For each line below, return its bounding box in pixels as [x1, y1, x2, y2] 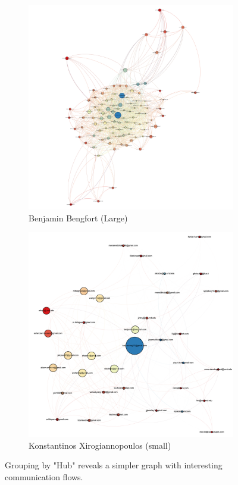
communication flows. [5, 470, 83, 483]
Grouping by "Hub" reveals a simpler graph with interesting [5, 459, 223, 471]
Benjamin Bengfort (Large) [29, 211, 128, 224]
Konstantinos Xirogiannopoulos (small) [29, 439, 171, 451]
